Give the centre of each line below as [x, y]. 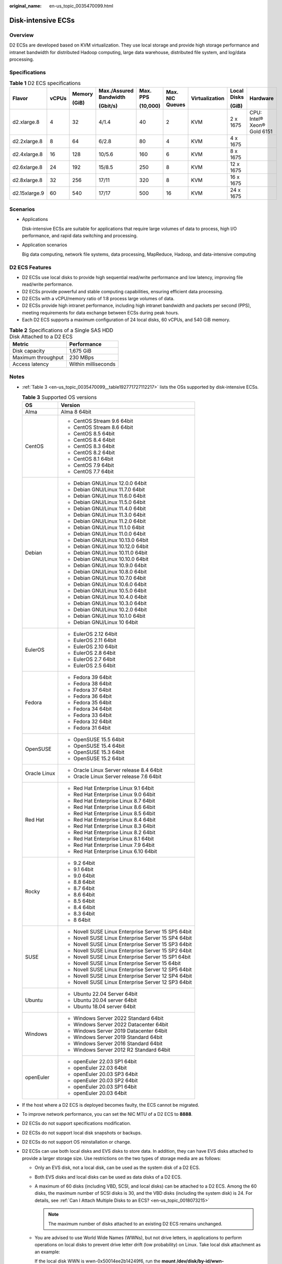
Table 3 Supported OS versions [59, 397]
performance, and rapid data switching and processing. [80, 236]
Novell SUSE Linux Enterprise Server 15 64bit [127, 963]
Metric [20, 344]
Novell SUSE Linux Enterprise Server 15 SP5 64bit [133, 931]
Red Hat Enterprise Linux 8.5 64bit [114, 813]
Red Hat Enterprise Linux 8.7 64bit [114, 800]
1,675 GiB [80, 351]
